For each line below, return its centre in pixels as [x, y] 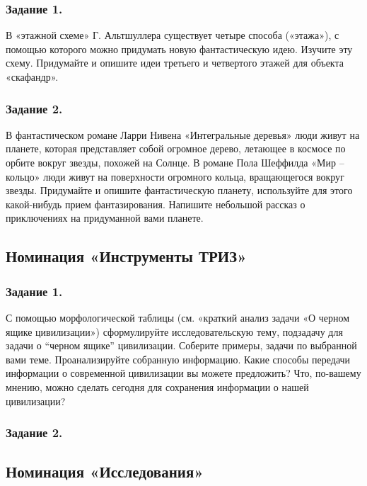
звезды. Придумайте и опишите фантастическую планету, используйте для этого [179, 190]
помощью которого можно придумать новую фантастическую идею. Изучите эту [179, 49]
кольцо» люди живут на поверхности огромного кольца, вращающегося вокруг [175, 176]
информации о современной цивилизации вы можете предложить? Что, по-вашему [183, 373]
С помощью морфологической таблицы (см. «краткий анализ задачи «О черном [178, 317]
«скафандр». [32, 77]
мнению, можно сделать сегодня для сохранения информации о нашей [157, 386]
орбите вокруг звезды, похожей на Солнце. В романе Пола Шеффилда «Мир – [175, 162]
